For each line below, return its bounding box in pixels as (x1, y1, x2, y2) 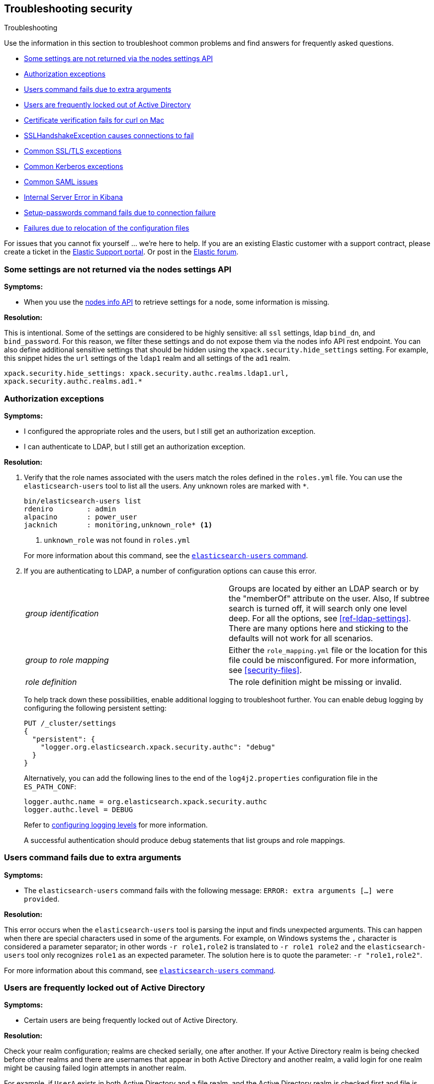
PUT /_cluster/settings (24, 719, 116, 727)
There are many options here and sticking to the (229, 623, 408, 633)
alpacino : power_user (24, 512, 137, 521)
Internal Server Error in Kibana (24, 193, 123, 202)
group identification (25, 608, 99, 618)
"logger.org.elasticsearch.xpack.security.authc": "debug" (40, 743, 275, 751)
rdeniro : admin (24, 504, 116, 513)
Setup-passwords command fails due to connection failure (24, 208, 216, 217)
